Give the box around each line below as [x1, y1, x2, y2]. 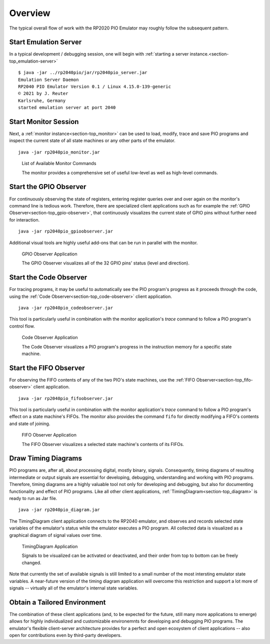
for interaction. [9, 216, 40, 222]
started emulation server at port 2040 [18, 105, 116, 110]
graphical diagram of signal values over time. [9, 532, 102, 538]
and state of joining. [9, 420, 50, 426]
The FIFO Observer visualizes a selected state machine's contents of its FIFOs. [21, 441, 184, 447]
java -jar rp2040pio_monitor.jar [18, 149, 100, 155]
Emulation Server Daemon [18, 76, 79, 82]
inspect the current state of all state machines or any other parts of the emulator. [9, 137, 176, 143]
